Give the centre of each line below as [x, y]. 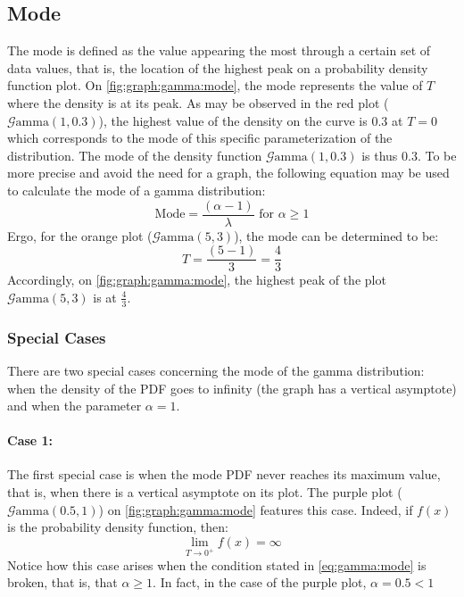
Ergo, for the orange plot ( [80, 235]
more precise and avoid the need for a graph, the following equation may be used [228, 173]
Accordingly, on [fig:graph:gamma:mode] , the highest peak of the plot [197, 280]
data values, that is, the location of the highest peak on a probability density [218, 67]
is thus [380, 155]
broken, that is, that [62, 582]
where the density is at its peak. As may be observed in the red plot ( [198, 102]
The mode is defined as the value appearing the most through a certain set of [219, 50]
